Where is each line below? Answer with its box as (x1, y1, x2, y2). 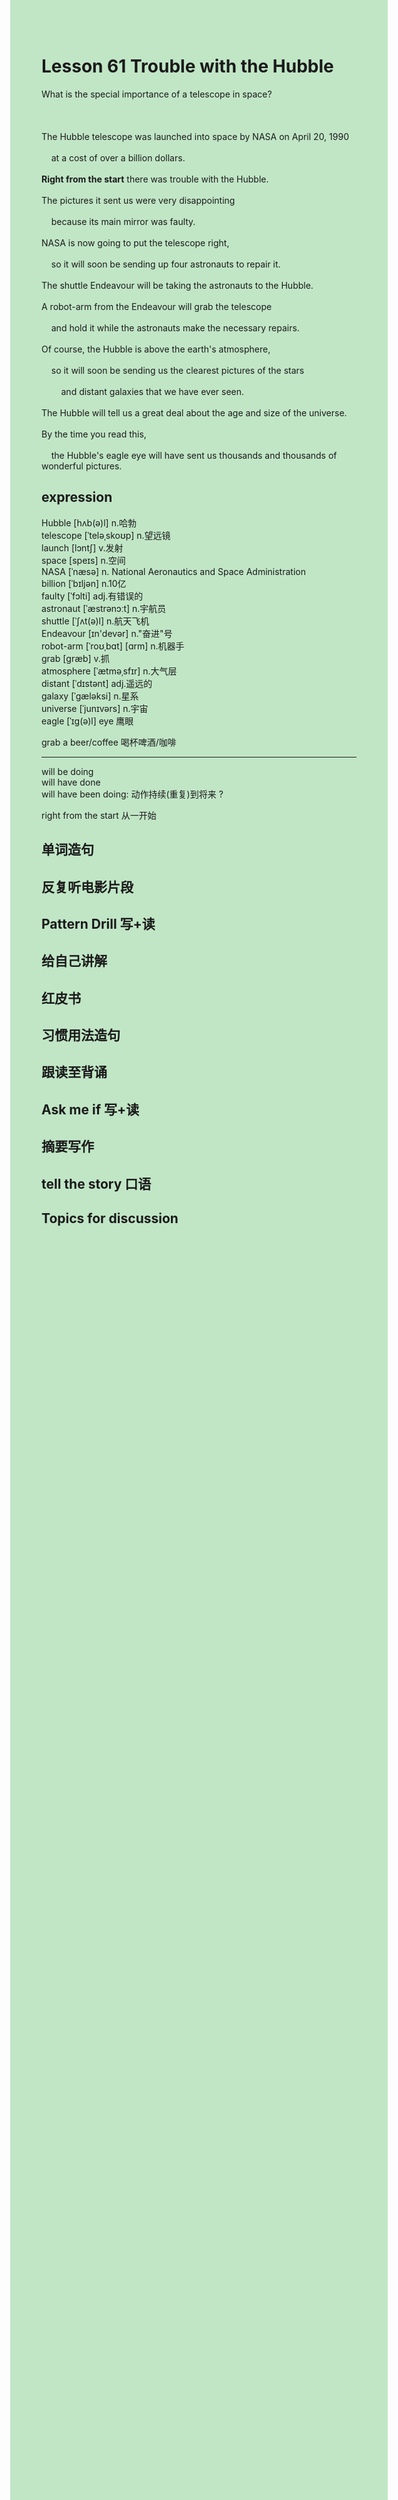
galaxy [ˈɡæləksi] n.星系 (41, 690, 139, 702)
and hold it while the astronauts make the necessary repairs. (50, 321, 300, 334)
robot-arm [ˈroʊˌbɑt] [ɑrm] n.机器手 (41, 640, 185, 652)
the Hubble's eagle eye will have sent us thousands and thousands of (50, 449, 338, 461)
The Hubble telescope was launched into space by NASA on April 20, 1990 (41, 130, 349, 142)
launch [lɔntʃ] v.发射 (41, 541, 124, 554)
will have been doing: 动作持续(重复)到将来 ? (41, 788, 224, 800)
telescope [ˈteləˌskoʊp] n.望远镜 (41, 529, 171, 541)
